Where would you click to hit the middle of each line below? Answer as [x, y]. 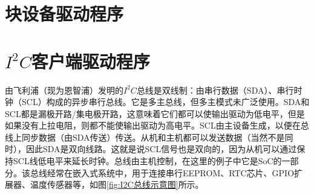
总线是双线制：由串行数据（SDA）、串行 [215, 90]
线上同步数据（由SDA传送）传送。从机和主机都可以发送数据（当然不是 [145, 137]
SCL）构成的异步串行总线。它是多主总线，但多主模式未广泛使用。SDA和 [165, 102]
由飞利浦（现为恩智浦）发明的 [64, 90]
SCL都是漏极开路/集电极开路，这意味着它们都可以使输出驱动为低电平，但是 [155, 113]
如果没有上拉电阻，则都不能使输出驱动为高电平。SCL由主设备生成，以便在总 [157, 125]
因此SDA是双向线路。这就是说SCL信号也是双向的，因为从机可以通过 [161, 149]
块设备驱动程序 [64, 14]
